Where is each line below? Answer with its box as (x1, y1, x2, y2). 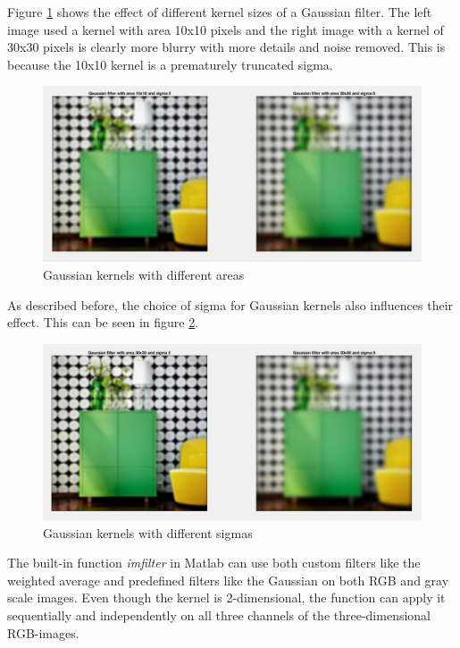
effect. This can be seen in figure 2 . (7, 313, 199, 332)
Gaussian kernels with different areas (43, 265, 245, 284)
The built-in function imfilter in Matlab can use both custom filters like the (7, 553, 421, 572)
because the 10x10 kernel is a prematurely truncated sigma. (7, 55, 333, 73)
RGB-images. (7, 623, 79, 642)
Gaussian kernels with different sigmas (43, 523, 253, 542)
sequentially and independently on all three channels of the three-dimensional (7, 605, 431, 624)
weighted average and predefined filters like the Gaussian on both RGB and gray (7, 570, 449, 589)
